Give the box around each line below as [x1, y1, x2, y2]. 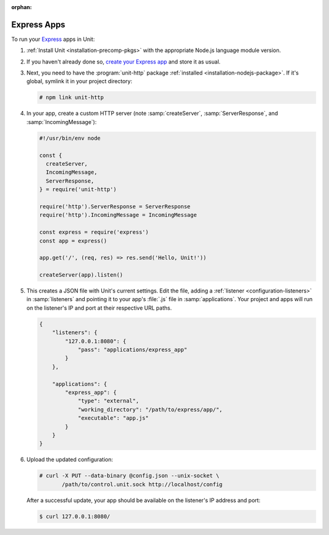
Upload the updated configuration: [26, 456, 113, 464]
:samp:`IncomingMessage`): [26, 118, 97, 125]
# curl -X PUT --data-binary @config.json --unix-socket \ [39, 472, 219, 479]
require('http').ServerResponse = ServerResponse [39, 203, 191, 210]
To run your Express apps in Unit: [11, 35, 95, 43]
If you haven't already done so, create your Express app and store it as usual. [26, 58, 221, 65]
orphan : [11, 4, 32, 10]
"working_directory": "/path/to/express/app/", [77, 406, 223, 413]
